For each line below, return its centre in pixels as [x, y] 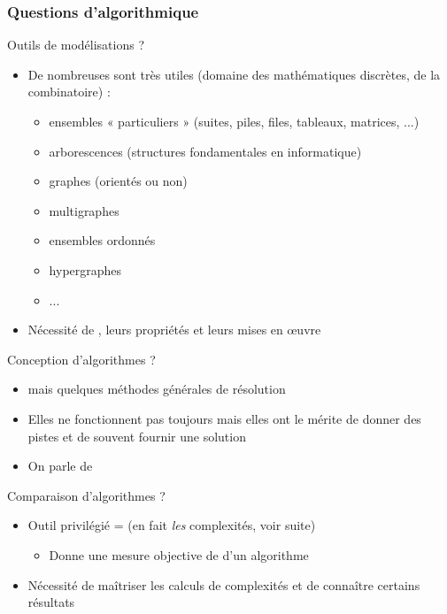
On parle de [60, 466]
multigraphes [84, 210]
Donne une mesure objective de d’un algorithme [179, 554]
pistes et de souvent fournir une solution [137, 436]
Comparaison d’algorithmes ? [86, 495]
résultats [51, 602]
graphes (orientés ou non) [118, 181]
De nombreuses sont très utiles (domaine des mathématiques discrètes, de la [234, 74]
